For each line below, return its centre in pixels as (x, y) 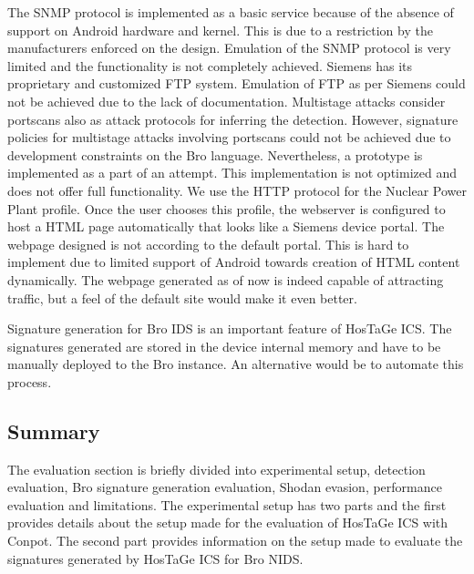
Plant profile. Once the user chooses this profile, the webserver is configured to (227, 208)
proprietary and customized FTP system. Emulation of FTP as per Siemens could (237, 83)
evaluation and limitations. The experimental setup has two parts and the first (227, 504)
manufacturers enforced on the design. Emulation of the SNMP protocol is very (229, 48)
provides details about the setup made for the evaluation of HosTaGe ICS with (228, 523)
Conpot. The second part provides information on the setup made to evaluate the (235, 541)
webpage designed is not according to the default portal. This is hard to (208, 244)
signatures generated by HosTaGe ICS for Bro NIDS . (155, 558)
